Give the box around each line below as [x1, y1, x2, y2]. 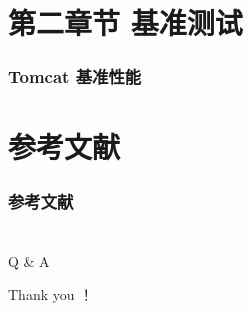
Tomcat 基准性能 [8, 64, 142, 89]
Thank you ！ [8, 284, 94, 305]
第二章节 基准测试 [8, 2, 243, 43]
